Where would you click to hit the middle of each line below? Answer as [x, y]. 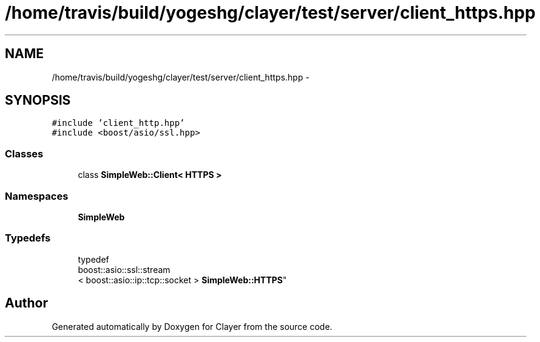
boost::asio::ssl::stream [124, 269]
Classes [24, 153]
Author [26, 303]
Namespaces [37, 196]
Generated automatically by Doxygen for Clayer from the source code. [192, 326]
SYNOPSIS [38, 100]
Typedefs [28, 238]
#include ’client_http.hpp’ [118, 123]
